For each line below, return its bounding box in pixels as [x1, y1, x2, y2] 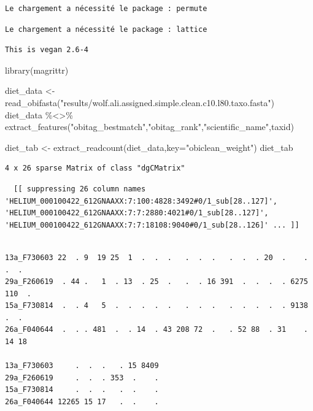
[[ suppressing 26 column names [14, 184, 146, 193]
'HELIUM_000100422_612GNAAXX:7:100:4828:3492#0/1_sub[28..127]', [5, 196, 277, 205]
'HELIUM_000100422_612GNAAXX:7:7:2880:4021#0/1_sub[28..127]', [5, 209, 269, 218]
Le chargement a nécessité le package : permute [5, 4, 207, 13]
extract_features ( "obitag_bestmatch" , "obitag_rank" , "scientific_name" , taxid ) [5, 120, 294, 133]
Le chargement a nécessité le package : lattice [5, 25, 207, 34]
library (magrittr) [5, 63, 69, 76]
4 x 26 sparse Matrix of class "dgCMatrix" [5, 164, 185, 173]
